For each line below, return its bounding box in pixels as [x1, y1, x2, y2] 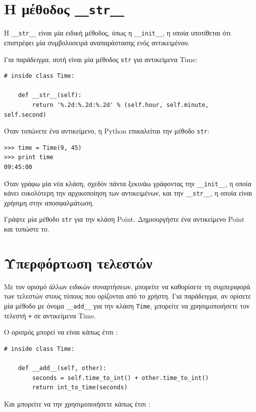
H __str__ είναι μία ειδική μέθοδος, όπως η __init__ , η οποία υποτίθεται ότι [4, 28, 231, 38]
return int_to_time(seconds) [32, 384, 128, 391]
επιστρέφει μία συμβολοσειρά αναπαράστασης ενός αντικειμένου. [4, 37, 190, 47]
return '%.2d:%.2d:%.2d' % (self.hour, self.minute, [32, 101, 209, 108]
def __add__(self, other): [18, 365, 107, 372]
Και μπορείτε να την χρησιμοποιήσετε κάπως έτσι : [4, 398, 150, 409]
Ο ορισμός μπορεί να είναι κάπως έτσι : [4, 327, 118, 337]
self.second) [4, 111, 46, 118]
